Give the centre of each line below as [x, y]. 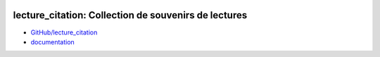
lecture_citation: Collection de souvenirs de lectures [130, 15]
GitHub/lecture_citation [64, 32]
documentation [53, 42]
